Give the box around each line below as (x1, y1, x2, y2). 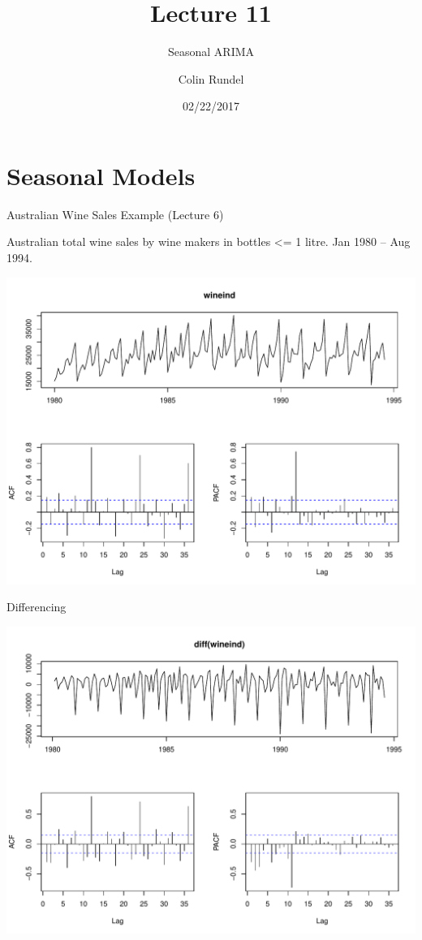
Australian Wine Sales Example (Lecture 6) (6, 205, 224, 222)
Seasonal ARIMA (167, 43, 255, 60)
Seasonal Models (6, 158, 196, 192)
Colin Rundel (178, 70, 244, 87)
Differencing (6, 598, 67, 615)
